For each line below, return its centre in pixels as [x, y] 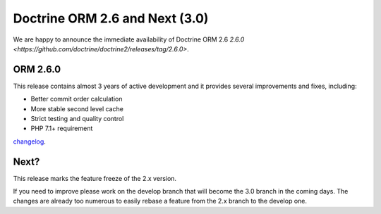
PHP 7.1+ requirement [62, 128]
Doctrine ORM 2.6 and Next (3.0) [111, 18]
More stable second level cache [77, 108]
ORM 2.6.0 [37, 69]
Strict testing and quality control [77, 119]
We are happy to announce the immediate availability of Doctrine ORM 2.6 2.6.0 [129, 39]
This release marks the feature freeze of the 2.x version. [95, 178]
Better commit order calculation [77, 99]
